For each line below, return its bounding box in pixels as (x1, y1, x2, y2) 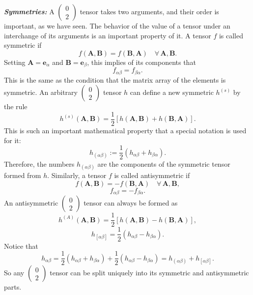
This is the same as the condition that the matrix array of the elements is (4, 74, 226, 85)
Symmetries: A (4, 6, 55, 16)
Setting (4, 57, 26, 67)
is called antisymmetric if (114, 170, 190, 180)
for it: (4, 135, 21, 145)
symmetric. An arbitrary (4, 87, 78, 97)
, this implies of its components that (87, 57, 196, 67)
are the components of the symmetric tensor (97, 159, 230, 169)
